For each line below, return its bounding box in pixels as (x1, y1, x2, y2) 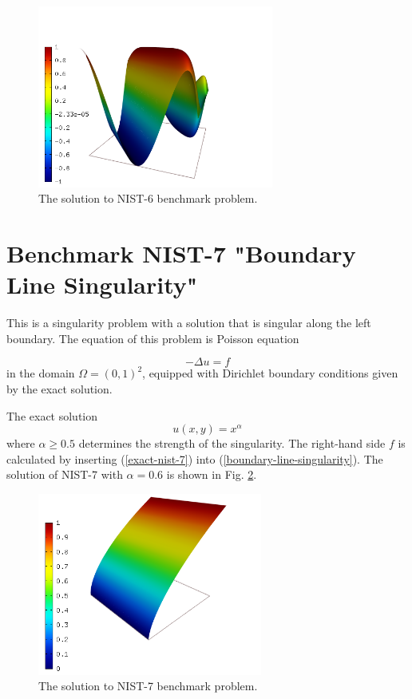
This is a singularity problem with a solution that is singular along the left (6, 314, 371, 331)
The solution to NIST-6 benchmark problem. (38, 190, 258, 207)
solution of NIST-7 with (6, 466, 123, 483)
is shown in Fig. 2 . (166, 466, 257, 483)
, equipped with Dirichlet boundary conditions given (142, 365, 398, 381)
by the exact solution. (6, 381, 113, 397)
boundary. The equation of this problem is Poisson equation (6, 330, 299, 346)
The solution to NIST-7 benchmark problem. (38, 677, 258, 694)
